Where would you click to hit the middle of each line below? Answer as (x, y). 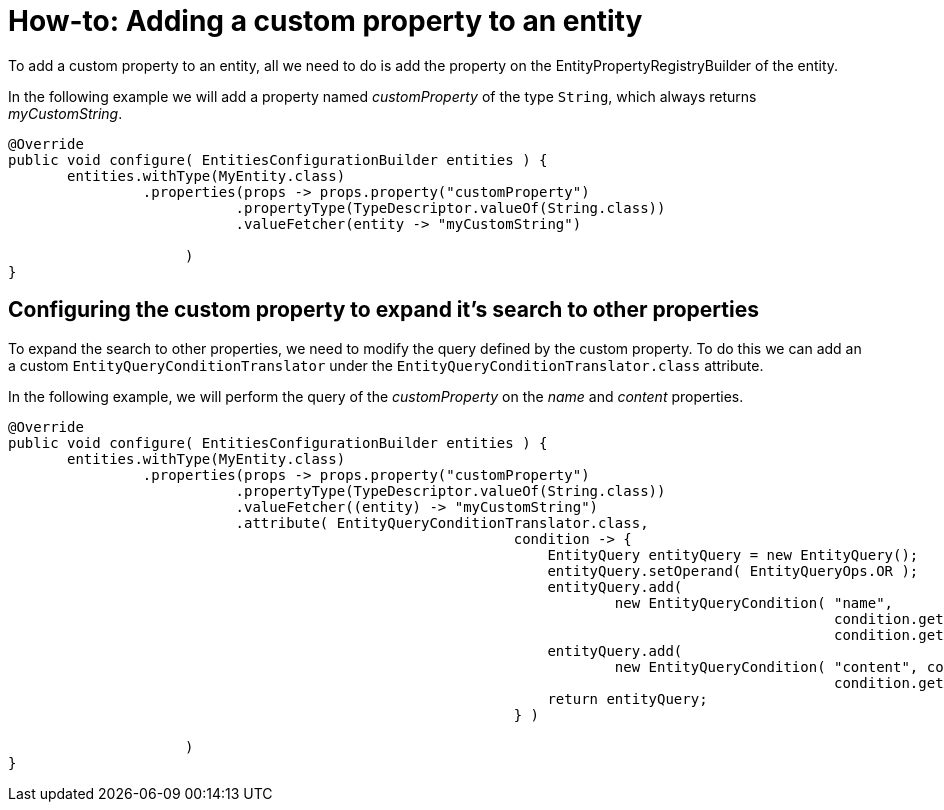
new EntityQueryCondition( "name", (754, 602)
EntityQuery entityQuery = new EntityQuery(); (733, 554)
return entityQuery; (627, 698)
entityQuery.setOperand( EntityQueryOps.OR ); (733, 570)
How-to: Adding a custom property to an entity (325, 21)
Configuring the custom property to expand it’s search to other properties (383, 310)
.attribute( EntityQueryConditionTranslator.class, (442, 522)
